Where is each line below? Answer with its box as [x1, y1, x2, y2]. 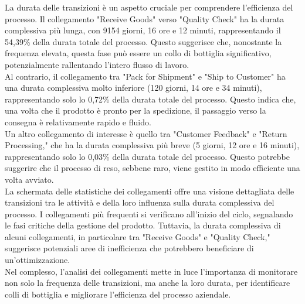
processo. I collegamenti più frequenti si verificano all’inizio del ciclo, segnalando [5, 207, 293, 220]
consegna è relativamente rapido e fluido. [5, 115, 151, 128]
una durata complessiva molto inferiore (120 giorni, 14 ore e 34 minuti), [5, 81, 262, 94]
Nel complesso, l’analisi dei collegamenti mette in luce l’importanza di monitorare [5, 265, 298, 277]
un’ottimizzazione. [5, 254, 70, 266]
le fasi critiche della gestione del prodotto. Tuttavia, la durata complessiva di [5, 219, 281, 231]
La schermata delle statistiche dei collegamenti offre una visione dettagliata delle [5, 185, 294, 197]
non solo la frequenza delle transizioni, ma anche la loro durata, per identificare [5, 276, 290, 289]
